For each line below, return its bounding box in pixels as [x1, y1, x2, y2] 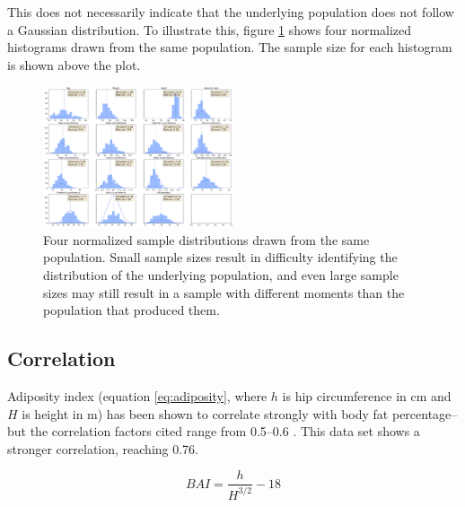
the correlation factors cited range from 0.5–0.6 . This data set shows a [30, 422, 420, 441]
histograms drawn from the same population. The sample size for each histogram [7, 38, 452, 57]
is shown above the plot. [7, 55, 141, 74]
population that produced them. [43, 301, 220, 319]
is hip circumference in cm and [282, 387, 452, 406]
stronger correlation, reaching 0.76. [7, 439, 199, 458]
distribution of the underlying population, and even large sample [43, 266, 399, 284]
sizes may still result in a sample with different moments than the [43, 283, 405, 302]
